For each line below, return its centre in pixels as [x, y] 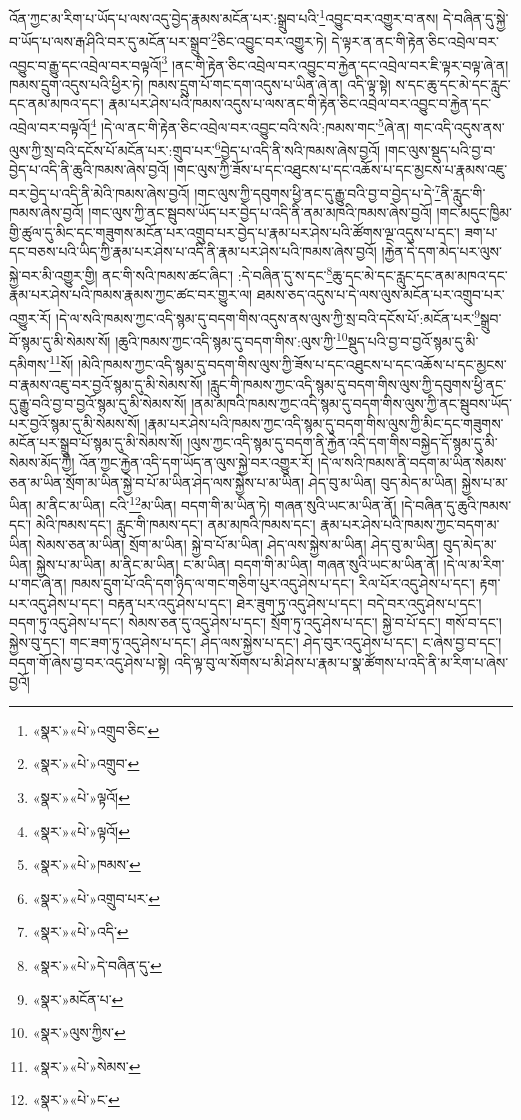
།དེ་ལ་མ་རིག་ [474, 563]
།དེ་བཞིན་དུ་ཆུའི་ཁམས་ [456, 504]
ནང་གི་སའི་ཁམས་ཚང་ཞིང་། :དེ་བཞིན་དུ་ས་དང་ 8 [217, 273]
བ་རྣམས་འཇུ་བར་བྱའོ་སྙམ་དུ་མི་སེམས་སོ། [106, 383]
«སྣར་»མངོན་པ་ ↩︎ [78, 998]
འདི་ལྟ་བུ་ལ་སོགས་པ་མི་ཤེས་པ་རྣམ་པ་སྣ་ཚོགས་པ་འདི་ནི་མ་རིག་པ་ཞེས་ [341, 661]
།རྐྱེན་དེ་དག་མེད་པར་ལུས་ [441, 251]
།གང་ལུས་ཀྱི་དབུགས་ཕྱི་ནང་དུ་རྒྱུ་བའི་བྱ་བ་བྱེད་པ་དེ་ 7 [317, 191]
